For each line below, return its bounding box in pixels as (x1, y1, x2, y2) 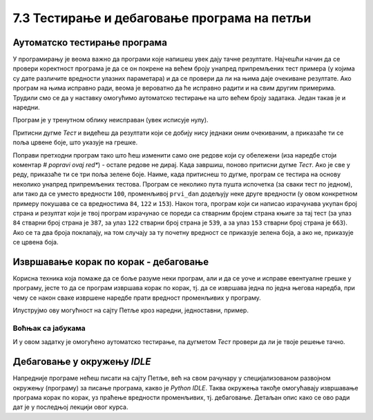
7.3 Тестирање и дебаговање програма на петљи (12, 10, 312, 26)
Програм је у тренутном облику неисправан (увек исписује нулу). (12, 116, 209, 124)
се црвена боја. (12, 238, 59, 247)
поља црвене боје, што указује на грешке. (12, 138, 138, 146)
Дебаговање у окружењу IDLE (12, 356, 151, 367)
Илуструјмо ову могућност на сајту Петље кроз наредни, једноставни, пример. (12, 306, 249, 314)
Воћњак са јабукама (12, 323, 86, 333)
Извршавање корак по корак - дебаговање (12, 256, 209, 267)
